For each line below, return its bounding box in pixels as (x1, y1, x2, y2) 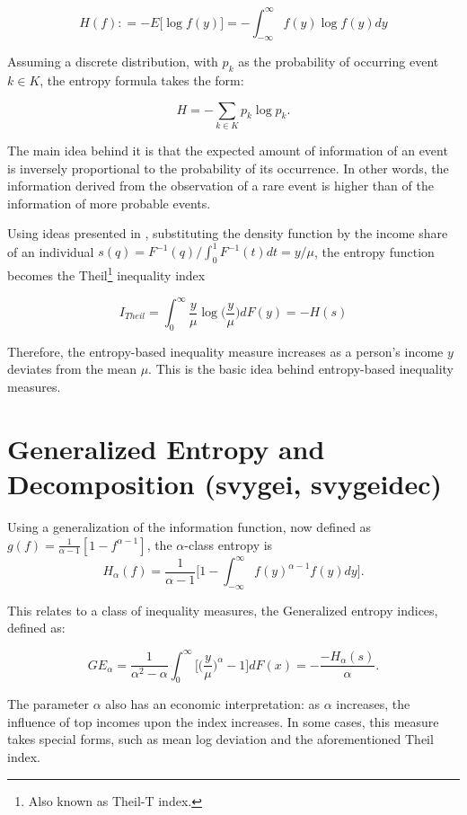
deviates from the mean (7, 359, 137, 378)
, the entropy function (314, 242, 435, 261)
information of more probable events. (7, 193, 211, 212)
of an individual (7, 242, 94, 261)
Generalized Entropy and (7, 430, 325, 466)
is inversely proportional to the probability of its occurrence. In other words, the (7, 158, 449, 177)
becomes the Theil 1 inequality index (7, 263, 206, 284)
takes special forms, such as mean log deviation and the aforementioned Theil (7, 730, 434, 749)
